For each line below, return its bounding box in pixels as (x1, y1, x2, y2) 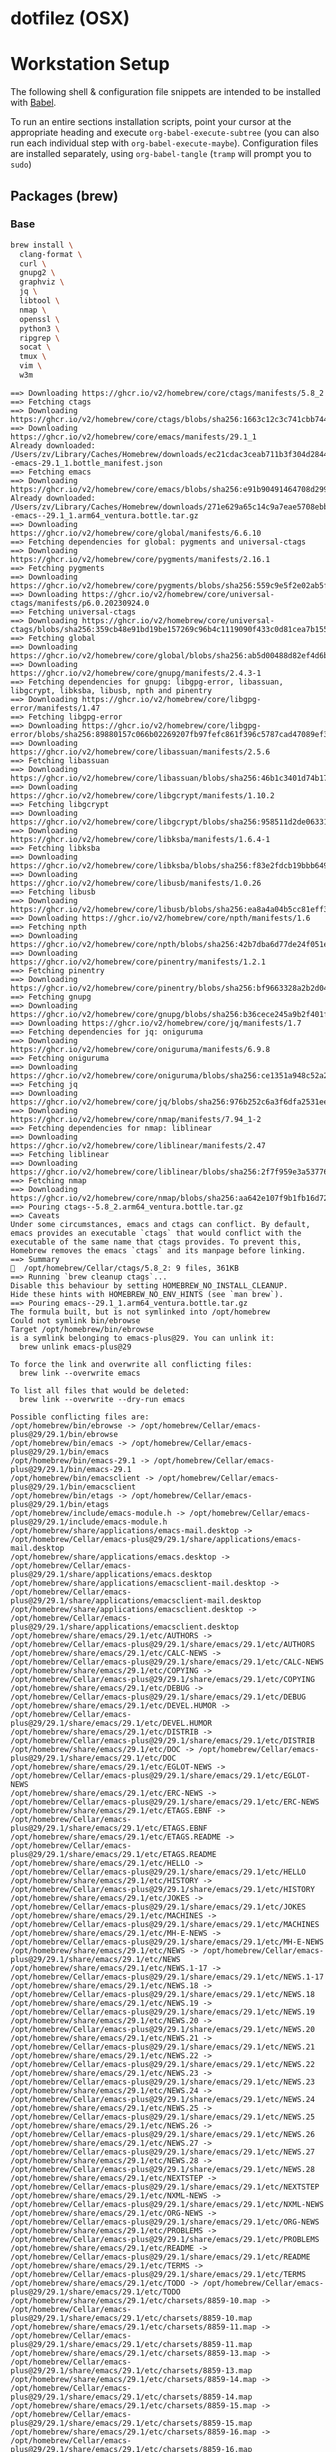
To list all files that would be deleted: (10, 1385, 190, 1396)
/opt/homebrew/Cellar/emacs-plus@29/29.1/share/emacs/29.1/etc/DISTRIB (10, 1735, 315, 1746)
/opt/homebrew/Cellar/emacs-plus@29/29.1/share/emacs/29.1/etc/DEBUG (10, 1692, 307, 1702)
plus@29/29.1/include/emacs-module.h (10, 1517, 168, 1527)
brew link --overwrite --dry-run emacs (19, 1394, 186, 1404)
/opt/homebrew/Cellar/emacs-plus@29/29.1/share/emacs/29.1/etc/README (10, 2252, 311, 2262)
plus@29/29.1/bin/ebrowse (10, 1429, 118, 1439)
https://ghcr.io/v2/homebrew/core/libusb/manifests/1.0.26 (10, 878, 262, 888)
